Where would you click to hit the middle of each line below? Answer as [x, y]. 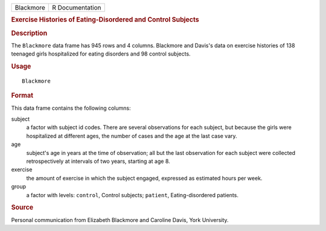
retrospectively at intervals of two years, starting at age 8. [98, 161]
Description [29, 33]
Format [22, 95]
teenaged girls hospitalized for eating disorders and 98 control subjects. [101, 54]
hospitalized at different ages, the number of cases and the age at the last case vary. [132, 136]
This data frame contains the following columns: [71, 108]
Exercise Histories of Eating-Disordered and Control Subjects [105, 20]
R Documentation [77, 8]
